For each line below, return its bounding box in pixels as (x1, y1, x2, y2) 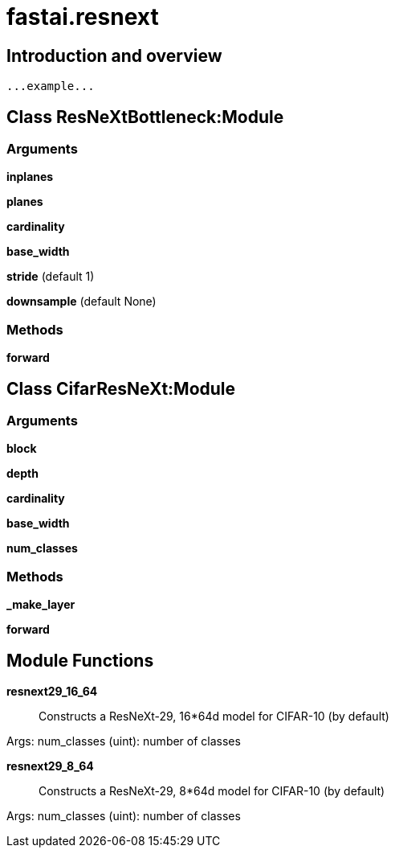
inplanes (6, 170, 54, 184)
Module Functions (6, 650, 154, 671)
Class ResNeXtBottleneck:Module (6, 106, 284, 127)
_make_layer (6, 597, 75, 612)
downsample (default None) (6, 294, 157, 309)
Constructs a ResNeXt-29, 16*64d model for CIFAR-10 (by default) (39, 708, 389, 723)
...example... (6, 80, 95, 93)
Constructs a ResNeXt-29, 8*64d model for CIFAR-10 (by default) (39, 783, 385, 798)
